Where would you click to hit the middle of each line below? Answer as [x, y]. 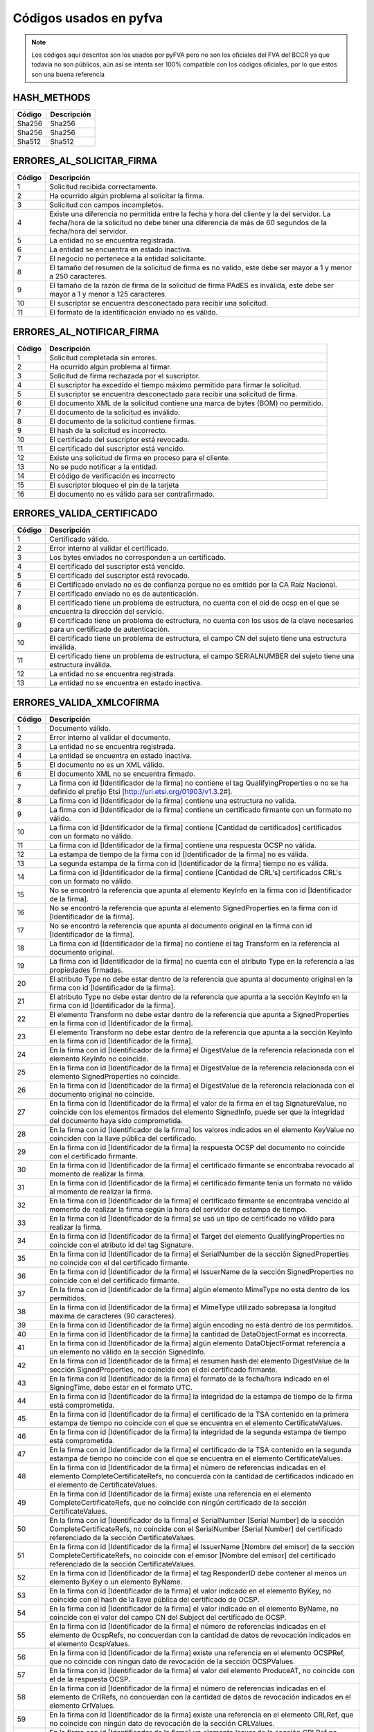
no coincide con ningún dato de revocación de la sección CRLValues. [162, 1723]
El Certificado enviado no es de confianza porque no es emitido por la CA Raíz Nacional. [193, 585]
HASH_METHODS [52, 97]
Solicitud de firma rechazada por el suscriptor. [125, 375]
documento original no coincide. [102, 1094]
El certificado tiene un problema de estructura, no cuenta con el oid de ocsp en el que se [194, 603]
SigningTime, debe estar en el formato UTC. [121, 1387]
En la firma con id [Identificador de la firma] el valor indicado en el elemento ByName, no [194, 1609]
